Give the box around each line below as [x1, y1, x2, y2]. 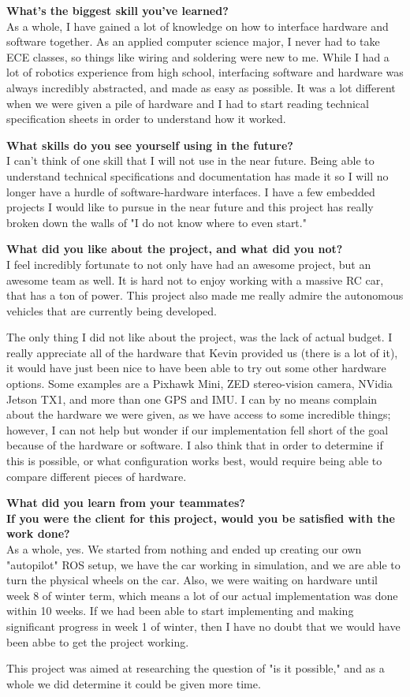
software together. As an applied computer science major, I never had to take [6, 33, 380, 50]
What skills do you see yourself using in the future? [6, 136, 293, 153]
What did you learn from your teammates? [6, 494, 245, 511]
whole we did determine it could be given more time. [6, 675, 261, 691]
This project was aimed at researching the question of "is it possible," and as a [6, 660, 385, 676]
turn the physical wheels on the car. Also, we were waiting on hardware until [6, 572, 378, 588]
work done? [6, 525, 70, 542]
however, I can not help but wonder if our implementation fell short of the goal [6, 421, 389, 438]
